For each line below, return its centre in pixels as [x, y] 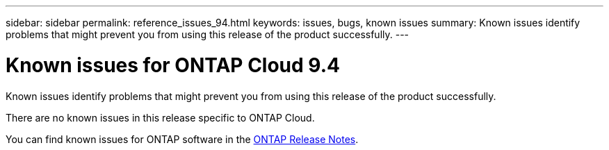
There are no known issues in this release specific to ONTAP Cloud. [160, 117]
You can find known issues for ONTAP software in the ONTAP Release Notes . [182, 139]
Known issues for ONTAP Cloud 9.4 [173, 65]
